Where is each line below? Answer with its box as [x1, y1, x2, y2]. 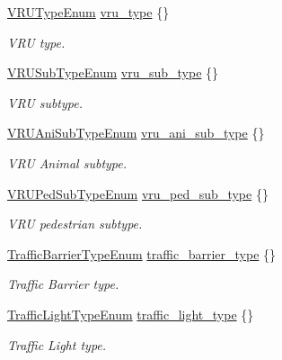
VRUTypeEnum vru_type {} [7, 3, 170, 21]
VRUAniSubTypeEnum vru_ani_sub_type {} [7, 123, 265, 142]
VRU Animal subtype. [7, 153, 128, 172]
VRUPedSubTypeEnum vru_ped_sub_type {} [7, 184, 269, 202]
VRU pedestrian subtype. [7, 214, 143, 233]
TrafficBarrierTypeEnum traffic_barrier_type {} [7, 244, 277, 263]
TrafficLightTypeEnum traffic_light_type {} [7, 304, 254, 323]
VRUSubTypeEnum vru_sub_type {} [7, 63, 219, 82]
